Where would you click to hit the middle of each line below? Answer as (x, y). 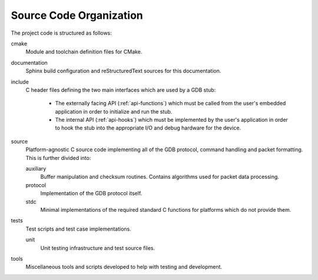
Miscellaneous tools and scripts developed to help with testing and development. (124, 267)
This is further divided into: (58, 158)
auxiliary (36, 169)
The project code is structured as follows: (61, 33)
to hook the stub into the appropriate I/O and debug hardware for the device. (148, 128)
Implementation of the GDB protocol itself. (91, 194)
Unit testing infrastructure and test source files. (98, 248)
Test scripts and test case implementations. (79, 229)
